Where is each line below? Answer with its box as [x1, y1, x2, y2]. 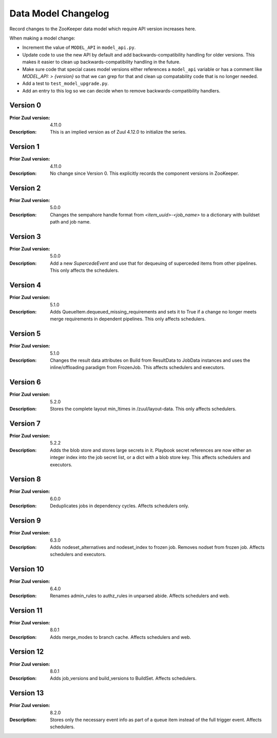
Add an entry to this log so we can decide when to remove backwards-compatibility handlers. [22, 87, 221, 94]
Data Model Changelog [9, 8, 110, 19]
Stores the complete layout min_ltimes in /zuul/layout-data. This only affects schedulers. [50, 406, 236, 412]
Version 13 [9, 689, 44, 697]
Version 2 [9, 183, 41, 192]
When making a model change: [9, 35, 75, 41]
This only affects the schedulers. [50, 267, 120, 273]
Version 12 [9, 648, 44, 656]
